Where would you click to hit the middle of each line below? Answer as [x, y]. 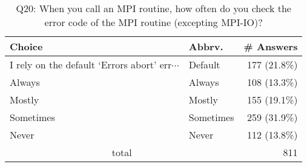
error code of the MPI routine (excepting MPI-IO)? [153, 22]
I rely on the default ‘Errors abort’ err [91, 64]
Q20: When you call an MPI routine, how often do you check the [153, 8]
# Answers [271, 46]
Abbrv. [206, 46]
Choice [26, 46]
